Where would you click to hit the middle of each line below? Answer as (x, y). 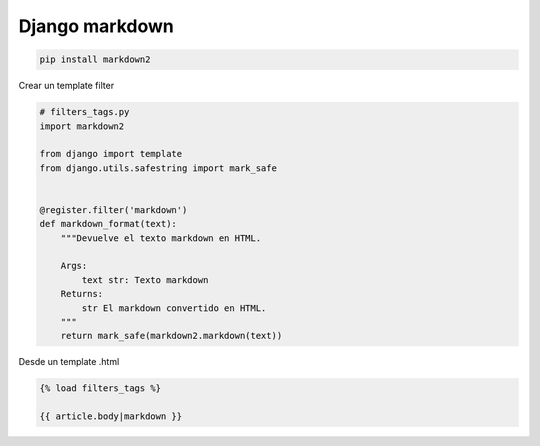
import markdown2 (82, 126)
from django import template (111, 154)
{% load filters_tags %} (100, 388)
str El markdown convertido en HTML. (174, 308)
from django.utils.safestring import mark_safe (158, 168)
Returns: (82, 294)
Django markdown (96, 26)
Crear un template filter (66, 86)
